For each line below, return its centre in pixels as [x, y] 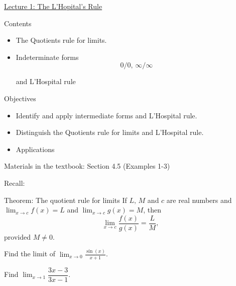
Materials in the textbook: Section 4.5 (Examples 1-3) [87, 166]
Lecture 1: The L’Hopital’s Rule [53, 6]
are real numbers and [199, 200]
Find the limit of [30, 254]
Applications [35, 149]
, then [152, 210]
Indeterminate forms [47, 57]
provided [17, 236]
